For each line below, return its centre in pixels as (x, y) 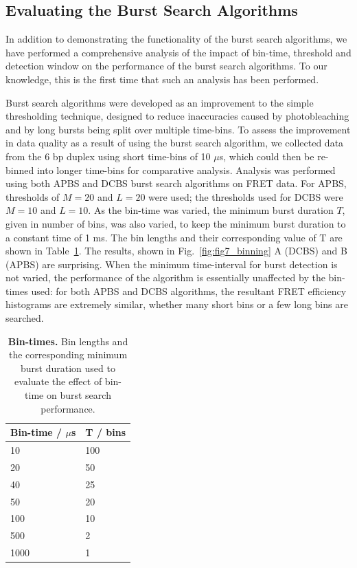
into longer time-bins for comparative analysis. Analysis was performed (186, 170)
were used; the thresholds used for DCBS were (246, 196)
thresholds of (33, 196)
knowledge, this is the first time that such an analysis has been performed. (162, 79)
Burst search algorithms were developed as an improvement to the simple (160, 102)
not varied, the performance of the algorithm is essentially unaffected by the (165, 277)
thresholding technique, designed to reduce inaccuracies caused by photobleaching (177, 116)
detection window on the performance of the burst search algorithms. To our (166, 66)
